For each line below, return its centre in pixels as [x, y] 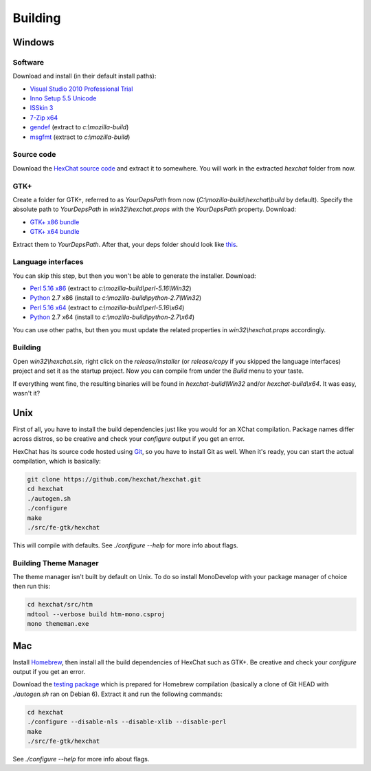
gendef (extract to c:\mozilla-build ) [79, 127]
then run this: [32, 586]
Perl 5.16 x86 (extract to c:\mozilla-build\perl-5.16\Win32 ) [111, 288]
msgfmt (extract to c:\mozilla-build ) [80, 137]
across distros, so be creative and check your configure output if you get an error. [129, 439]
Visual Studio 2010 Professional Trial [81, 89]
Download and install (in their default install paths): [85, 76]
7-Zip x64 [44, 118]
